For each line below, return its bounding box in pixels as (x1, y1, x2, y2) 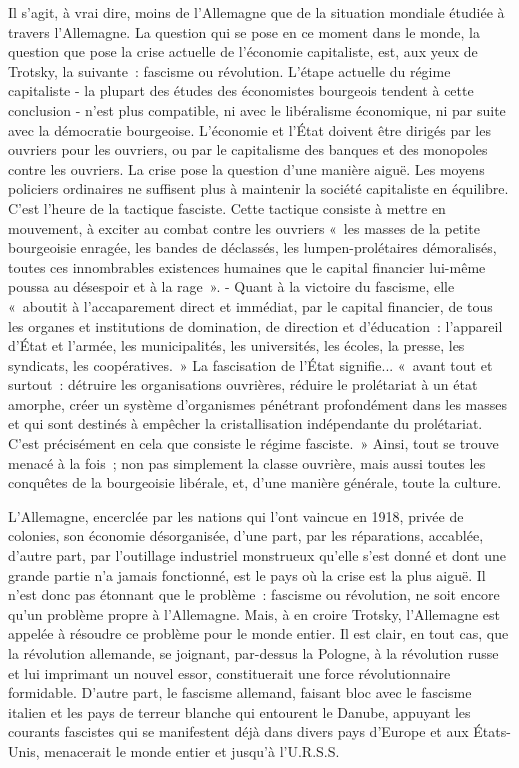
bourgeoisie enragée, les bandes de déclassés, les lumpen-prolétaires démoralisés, (8, 237, 497, 258)
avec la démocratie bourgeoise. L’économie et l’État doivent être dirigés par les (8, 119, 491, 140)
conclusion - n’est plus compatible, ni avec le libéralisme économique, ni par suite (8, 99, 506, 120)
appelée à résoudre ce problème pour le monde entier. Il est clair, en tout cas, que (8, 623, 509, 644)
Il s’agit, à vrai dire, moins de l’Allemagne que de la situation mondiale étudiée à (8, 2, 505, 22)
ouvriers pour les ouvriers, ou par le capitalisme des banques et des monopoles (8, 139, 488, 160)
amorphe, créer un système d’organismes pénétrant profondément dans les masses (8, 393, 508, 414)
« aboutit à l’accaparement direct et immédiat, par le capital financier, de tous (8, 295, 493, 316)
